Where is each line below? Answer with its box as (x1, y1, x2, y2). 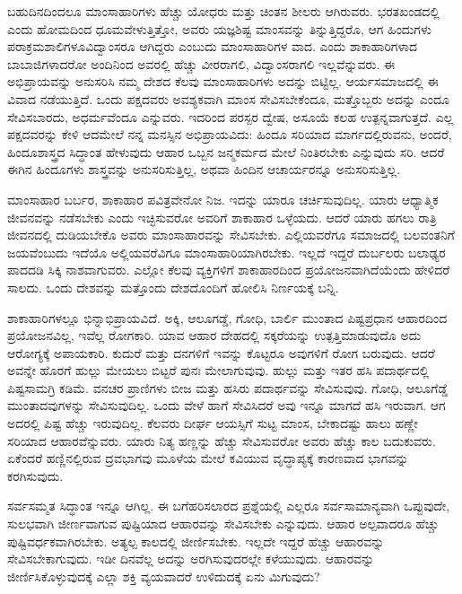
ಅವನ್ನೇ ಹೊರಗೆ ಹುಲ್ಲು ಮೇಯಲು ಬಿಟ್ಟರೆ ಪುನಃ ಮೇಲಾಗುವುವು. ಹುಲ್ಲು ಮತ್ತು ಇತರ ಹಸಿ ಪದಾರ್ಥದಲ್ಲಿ (7, 361, 430, 380)
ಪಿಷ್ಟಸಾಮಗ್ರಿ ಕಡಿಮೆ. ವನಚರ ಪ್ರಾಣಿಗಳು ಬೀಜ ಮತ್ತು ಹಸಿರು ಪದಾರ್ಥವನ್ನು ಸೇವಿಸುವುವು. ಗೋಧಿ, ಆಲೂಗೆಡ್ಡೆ (7, 378, 448, 397)
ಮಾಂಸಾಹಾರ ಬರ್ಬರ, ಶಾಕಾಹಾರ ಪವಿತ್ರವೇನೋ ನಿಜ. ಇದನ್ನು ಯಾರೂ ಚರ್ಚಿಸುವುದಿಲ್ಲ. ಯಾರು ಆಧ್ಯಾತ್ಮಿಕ (7, 189, 439, 208)
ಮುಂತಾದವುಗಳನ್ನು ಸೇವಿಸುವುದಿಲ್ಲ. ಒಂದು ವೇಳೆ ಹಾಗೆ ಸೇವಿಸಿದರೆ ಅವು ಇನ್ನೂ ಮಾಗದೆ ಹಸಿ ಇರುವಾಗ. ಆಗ (7, 396, 446, 415)
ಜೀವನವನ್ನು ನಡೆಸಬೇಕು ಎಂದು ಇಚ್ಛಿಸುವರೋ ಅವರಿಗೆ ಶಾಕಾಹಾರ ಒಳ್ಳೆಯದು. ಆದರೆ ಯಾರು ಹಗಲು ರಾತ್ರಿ (7, 207, 437, 226)
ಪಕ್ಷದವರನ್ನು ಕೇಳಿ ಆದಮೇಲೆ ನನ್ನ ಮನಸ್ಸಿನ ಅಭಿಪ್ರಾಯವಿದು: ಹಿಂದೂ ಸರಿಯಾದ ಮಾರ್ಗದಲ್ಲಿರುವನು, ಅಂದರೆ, (7, 125, 452, 144)
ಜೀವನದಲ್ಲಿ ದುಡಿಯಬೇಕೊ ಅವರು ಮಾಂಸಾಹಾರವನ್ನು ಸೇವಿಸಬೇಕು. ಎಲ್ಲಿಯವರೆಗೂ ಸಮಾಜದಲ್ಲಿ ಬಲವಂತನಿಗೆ (7, 225, 455, 244)
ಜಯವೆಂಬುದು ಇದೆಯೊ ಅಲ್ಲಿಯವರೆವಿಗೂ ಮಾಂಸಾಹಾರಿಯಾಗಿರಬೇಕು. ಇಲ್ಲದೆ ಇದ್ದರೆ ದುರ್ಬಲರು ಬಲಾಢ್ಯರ (7, 242, 446, 261)
